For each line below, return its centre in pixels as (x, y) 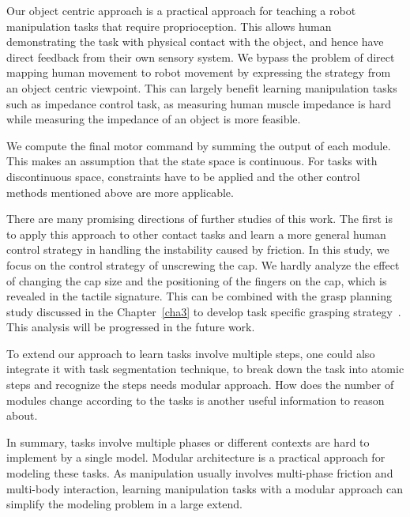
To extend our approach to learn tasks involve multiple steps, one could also (191, 353)
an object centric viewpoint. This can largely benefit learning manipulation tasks (202, 87)
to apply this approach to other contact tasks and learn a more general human (196, 234)
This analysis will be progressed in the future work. (131, 327)
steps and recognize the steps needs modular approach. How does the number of (200, 385)
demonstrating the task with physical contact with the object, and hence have (195, 42)
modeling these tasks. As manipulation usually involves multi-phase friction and (200, 473)
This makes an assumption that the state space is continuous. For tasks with (192, 161)
